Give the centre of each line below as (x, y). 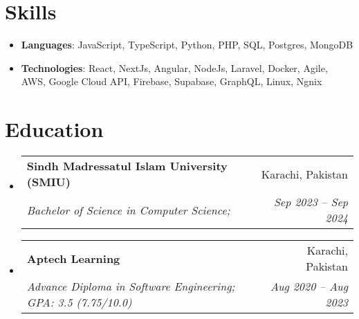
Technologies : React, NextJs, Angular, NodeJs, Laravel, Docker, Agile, (174, 67)
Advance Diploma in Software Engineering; (131, 286)
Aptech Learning (73, 258)
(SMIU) (48, 182)
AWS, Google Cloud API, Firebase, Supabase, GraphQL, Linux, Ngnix (172, 81)
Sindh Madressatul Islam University (127, 166)
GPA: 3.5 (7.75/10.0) (79, 302)
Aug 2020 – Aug (309, 286)
